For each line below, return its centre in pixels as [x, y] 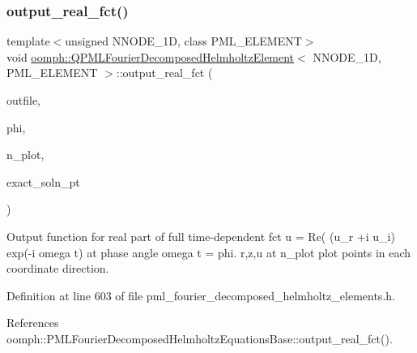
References [33, 323]
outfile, [24, 100]
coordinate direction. [58, 268]
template [28, 41]
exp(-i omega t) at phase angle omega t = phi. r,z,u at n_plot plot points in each [209, 252]
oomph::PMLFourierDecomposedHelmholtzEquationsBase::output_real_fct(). [200, 338]
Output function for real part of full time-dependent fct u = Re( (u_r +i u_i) [201, 236]
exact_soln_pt [43, 181]
